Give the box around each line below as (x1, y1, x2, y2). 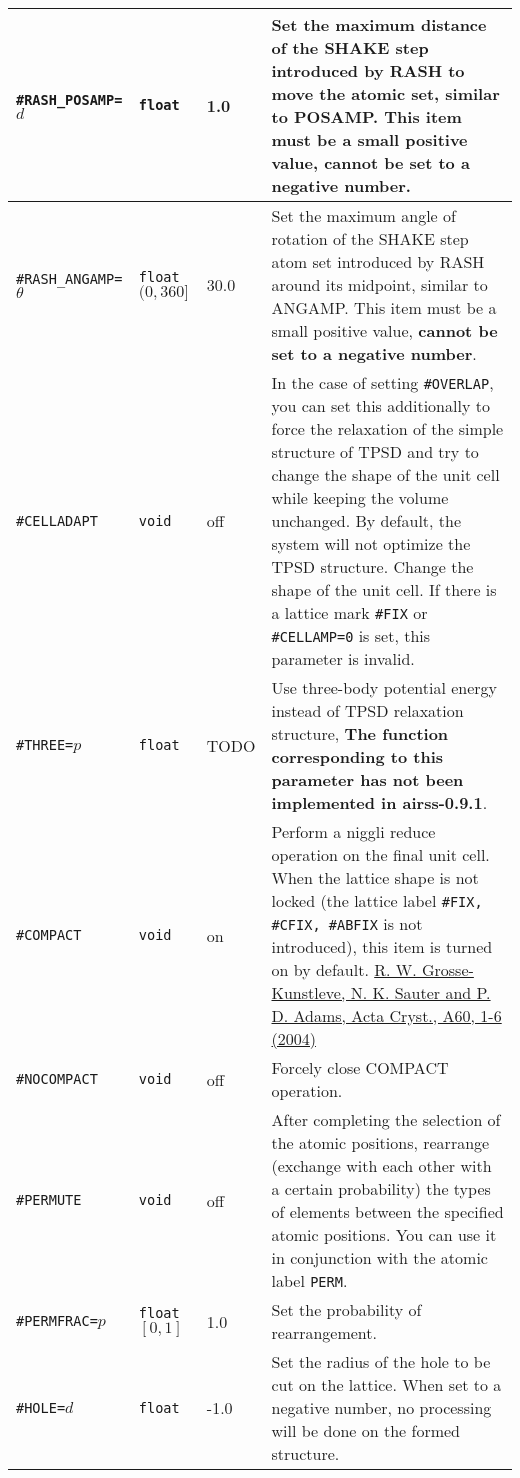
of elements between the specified (271, 1200, 504, 1223)
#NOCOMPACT (16, 1071, 98, 1087)
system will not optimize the (271, 532, 471, 555)
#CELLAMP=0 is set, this (271, 624, 431, 647)
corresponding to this (271, 745, 444, 768)
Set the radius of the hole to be (271, 1350, 491, 1373)
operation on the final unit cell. (271, 843, 490, 866)
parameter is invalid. (271, 647, 415, 670)
